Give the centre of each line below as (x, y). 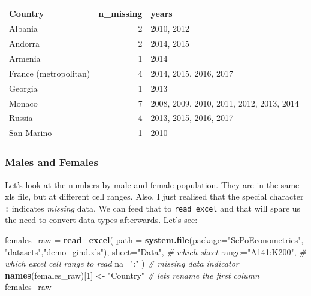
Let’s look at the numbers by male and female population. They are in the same (152, 184)
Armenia (25, 58)
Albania (23, 28)
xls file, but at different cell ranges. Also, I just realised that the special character (154, 196)
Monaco (23, 103)
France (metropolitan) (50, 73)
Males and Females (52, 162)
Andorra (25, 43)
